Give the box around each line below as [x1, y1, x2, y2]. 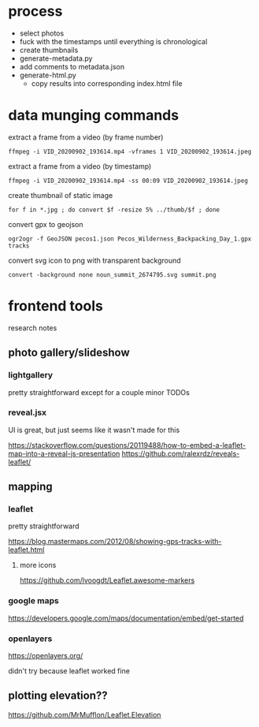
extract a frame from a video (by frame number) [8, 132, 164, 142]
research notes [8, 322, 57, 333]
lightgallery [8, 370, 54, 381]
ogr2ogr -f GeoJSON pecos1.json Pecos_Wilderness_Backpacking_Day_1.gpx [8, 235, 252, 243]
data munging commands [8, 106, 179, 125]
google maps [8, 595, 59, 606]
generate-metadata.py [19, 54, 93, 63]
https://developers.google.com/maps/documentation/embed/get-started [8, 613, 244, 623]
